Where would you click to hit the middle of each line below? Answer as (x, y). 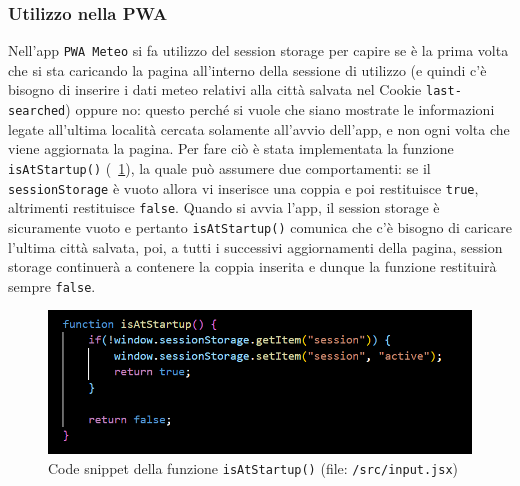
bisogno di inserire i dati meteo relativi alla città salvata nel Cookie (215, 89)
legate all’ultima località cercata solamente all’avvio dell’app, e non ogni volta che (259, 128)
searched (37, 111)
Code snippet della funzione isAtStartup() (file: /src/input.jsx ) (253, 467)
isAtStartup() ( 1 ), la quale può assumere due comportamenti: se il (219, 167)
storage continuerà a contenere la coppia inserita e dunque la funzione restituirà (252, 266)
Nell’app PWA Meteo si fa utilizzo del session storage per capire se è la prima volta (258, 50)
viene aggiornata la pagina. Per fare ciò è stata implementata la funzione (231, 148)
